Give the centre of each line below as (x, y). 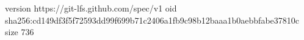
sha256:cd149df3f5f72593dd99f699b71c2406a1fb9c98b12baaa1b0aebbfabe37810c (152, 20)
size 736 (20, 32)
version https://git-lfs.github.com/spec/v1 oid (91, 8)
